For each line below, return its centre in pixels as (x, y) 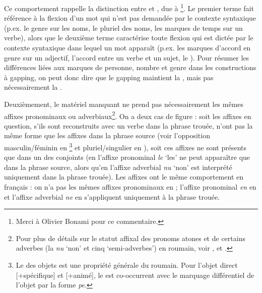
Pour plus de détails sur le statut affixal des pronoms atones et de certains (130, 238)
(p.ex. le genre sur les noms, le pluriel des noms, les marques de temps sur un (123, 27)
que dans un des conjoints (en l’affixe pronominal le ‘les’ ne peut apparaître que (127, 157)
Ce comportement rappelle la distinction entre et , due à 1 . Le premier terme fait (129, 7)
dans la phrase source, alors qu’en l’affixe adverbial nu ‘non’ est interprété (118, 167)
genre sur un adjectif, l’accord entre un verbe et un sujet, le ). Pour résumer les (127, 57)
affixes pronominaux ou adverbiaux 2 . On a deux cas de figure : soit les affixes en (128, 115)
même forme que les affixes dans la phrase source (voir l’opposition (107, 135)
